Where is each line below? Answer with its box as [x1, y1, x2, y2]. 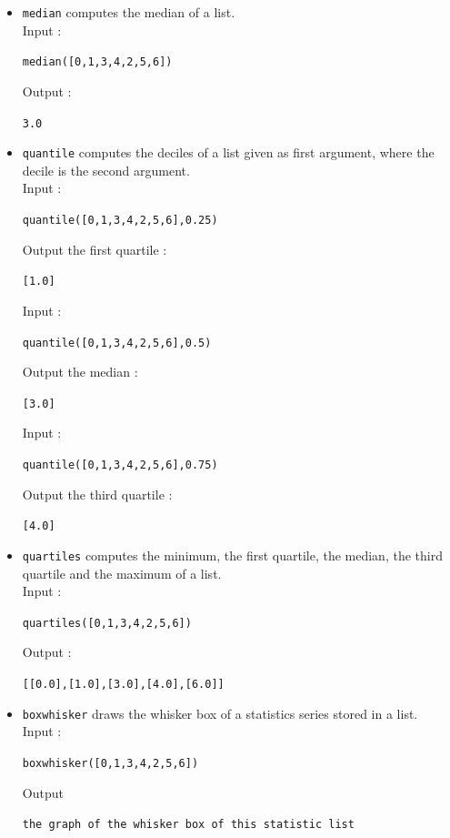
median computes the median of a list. [22, 3, 235, 21]
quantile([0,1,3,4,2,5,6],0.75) [22, 459, 218, 471]
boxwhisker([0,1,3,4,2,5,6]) [22, 756, 199, 770]
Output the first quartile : [22, 239, 167, 258]
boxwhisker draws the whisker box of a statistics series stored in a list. [22, 703, 418, 722]
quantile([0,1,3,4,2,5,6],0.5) [22, 336, 212, 349]
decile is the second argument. [22, 160, 190, 179]
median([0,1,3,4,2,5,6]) [22, 56, 173, 69]
